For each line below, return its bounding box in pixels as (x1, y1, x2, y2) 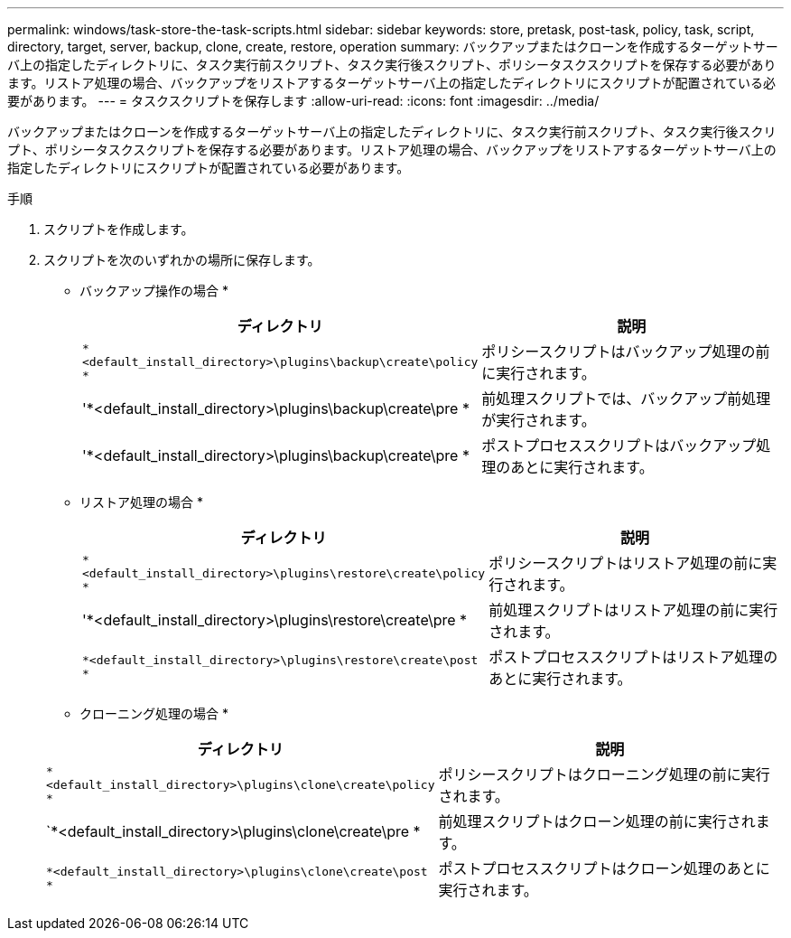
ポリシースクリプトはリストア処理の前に (489, 554, 763, 572)
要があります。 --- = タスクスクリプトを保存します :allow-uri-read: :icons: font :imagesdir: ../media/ (7, 93, 600, 108)
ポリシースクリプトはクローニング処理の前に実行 (438, 765, 770, 783)
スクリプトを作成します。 (43, 221, 194, 237)
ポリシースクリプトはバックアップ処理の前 (481, 342, 770, 361)
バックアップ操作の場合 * (79, 283, 228, 298)
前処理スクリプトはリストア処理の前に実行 (489, 601, 778, 619)
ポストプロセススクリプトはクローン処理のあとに (438, 859, 770, 877)
